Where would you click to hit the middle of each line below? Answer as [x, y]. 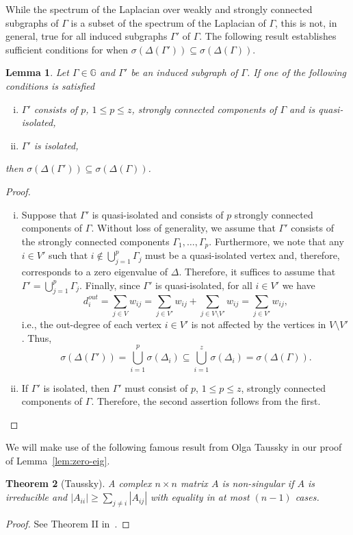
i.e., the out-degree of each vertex [92, 324]
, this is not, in [306, 22]
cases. [307, 497]
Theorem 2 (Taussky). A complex [79, 483]
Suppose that [49, 214]
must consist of [156, 387]
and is [302, 109]
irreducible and [37, 497]
